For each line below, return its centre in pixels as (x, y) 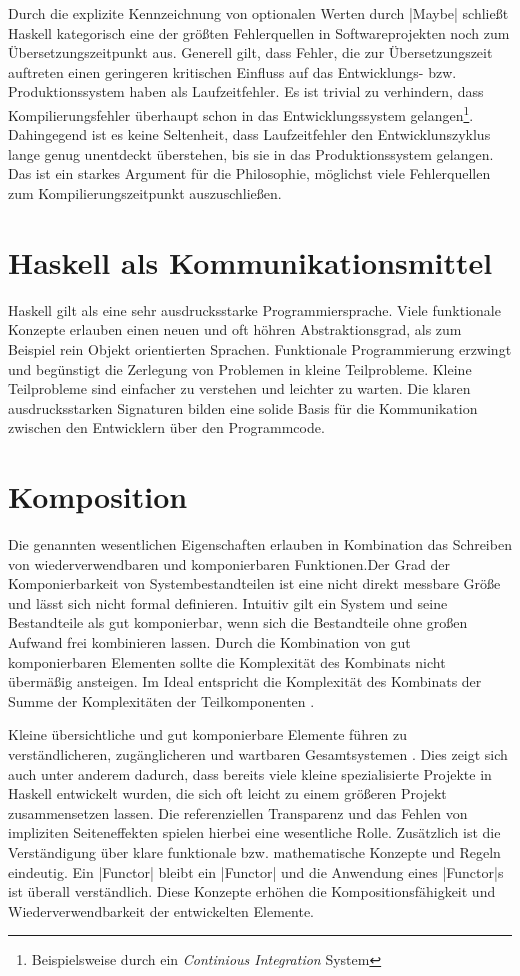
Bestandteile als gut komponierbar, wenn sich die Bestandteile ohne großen (238, 622)
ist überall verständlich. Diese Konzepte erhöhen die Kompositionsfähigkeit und (252, 891)
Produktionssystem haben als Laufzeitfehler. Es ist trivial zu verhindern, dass (246, 91)
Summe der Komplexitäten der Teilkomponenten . (161, 700)
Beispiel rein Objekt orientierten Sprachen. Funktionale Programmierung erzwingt (260, 348)
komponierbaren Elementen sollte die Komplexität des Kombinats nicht (227, 661)
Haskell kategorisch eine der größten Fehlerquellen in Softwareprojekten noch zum (259, 32)
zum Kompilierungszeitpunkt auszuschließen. (145, 193)
